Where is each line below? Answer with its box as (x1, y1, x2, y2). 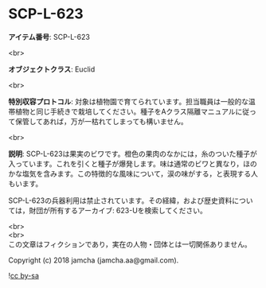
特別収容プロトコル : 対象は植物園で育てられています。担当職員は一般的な (8, 96, 249, 106)
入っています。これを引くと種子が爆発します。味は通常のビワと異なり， (8, 158, 244, 168)
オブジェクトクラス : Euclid (8, 64, 96, 74)
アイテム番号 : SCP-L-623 (8, 32, 90, 41)
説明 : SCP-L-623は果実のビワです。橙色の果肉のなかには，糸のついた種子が (8, 149, 257, 158)
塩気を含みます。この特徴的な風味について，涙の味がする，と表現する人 (22, 169, 259, 178)
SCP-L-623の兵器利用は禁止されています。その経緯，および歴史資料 (8, 196, 233, 205)
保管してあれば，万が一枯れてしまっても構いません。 (14, 116, 189, 126)
